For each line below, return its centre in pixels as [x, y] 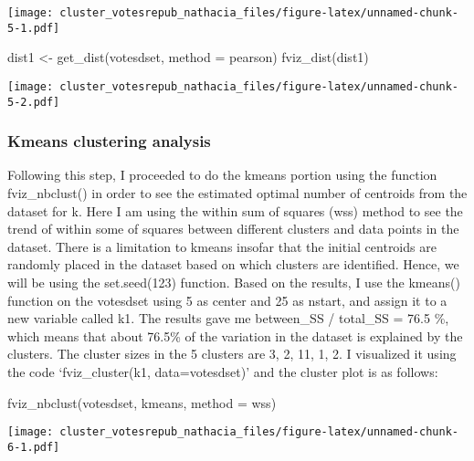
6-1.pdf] [34, 447]
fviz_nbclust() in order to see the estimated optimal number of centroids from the [237, 193]
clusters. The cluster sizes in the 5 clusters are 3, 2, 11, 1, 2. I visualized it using [232, 354]
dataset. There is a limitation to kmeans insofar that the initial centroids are [222, 246]
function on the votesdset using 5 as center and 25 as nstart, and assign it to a [227, 300]
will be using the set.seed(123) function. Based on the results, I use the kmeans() [234, 282]
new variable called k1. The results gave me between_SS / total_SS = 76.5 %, [228, 318]
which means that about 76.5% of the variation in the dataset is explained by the [235, 335]
